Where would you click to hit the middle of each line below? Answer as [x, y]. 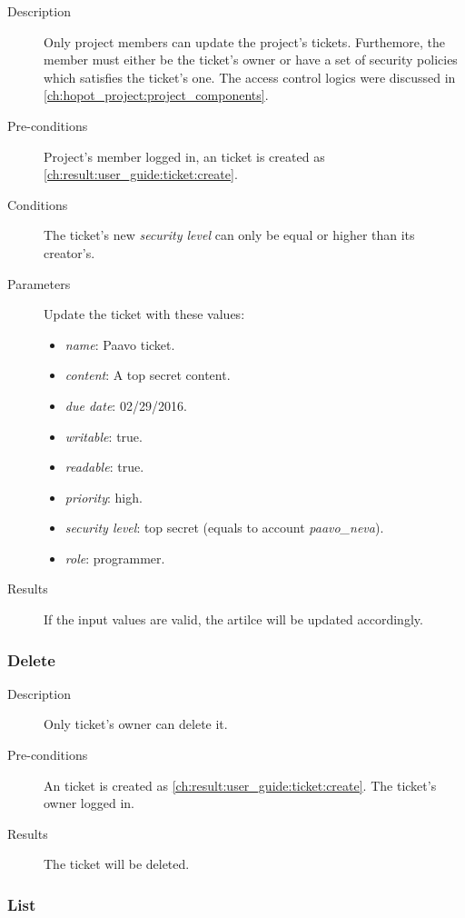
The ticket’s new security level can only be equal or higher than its [229, 235]
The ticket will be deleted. [117, 864]
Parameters [39, 283]
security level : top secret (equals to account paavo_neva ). [224, 528]
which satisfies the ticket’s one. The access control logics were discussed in [250, 77]
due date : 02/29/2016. [126, 405]
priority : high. [104, 497]
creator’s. [69, 252]
